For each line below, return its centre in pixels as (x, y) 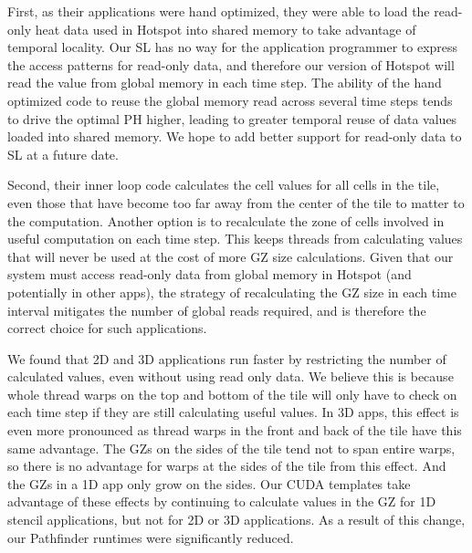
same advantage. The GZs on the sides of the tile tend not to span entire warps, (231, 448)
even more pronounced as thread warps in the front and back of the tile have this (235, 430)
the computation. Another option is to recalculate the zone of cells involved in (226, 220)
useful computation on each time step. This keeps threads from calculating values (235, 239)
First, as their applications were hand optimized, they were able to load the (219, 11)
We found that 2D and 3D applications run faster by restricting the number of (227, 358)
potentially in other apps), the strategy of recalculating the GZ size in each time (232, 292)
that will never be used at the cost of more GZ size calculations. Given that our (231, 256)
